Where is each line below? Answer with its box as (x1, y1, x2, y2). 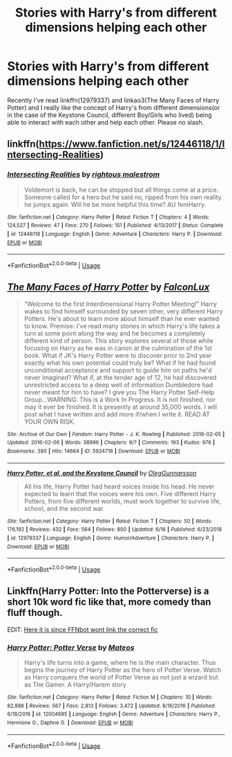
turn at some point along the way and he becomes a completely (23, 329, 206, 337)
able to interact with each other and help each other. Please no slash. (7, 118, 204, 126)
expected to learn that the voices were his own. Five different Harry (23, 489, 216, 498)
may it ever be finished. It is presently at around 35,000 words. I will (23, 403, 217, 411)
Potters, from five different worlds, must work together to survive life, (23, 497, 222, 505)
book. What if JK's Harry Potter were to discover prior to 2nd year (23, 351, 212, 359)
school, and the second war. (23, 504, 105, 513)
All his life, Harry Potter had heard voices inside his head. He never (23, 482, 215, 491)
